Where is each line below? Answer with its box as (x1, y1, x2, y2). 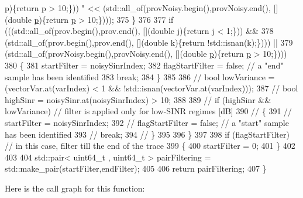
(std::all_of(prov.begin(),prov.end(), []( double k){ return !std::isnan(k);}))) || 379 (5, 36, 293, 48)
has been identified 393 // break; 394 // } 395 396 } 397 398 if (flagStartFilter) (5, 128, 290, 140)
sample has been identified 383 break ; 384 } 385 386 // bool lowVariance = (5, 70, 275, 83)
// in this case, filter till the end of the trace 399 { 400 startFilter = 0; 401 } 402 (5, 139, 295, 152)
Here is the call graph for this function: (5, 182, 145, 194)
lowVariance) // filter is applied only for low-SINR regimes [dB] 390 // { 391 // (5, 105, 292, 117)
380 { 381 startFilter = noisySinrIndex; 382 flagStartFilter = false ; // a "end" (5, 59, 284, 71)
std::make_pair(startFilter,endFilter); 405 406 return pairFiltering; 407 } (5, 162, 267, 175)
